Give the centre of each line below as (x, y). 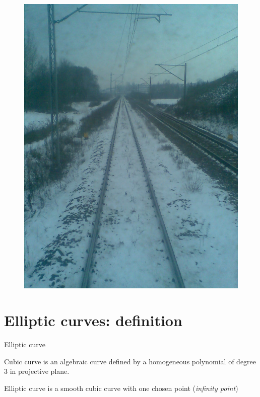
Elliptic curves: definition (93, 320)
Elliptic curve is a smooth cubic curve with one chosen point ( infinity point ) (121, 388)
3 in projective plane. (37, 371)
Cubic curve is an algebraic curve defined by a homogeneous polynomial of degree (130, 361)
